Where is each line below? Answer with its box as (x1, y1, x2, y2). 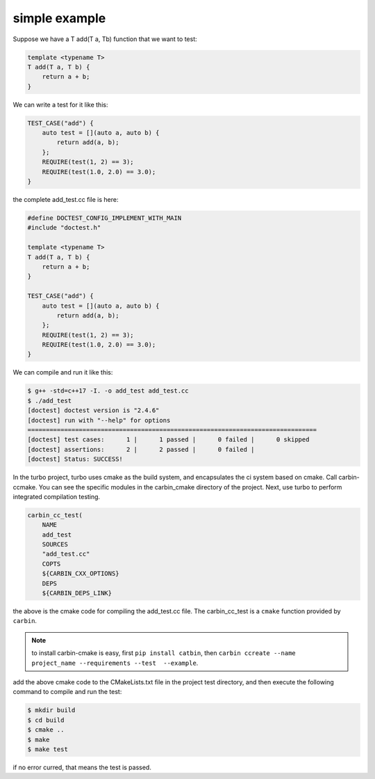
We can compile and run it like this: (12, 368, 113, 377)
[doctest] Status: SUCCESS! (27, 455, 123, 463)
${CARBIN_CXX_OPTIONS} (42, 569, 119, 578)
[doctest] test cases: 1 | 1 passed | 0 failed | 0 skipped (27, 436, 310, 443)
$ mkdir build (27, 707, 76, 714)
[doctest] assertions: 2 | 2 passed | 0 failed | (27, 446, 255, 453)
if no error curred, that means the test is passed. (12, 763, 152, 771)
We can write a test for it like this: (12, 100, 108, 109)
